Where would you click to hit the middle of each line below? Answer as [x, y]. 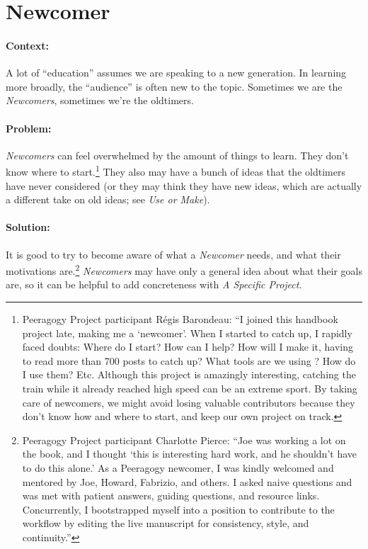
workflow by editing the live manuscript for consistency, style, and [166, 523]
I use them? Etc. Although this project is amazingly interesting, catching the [189, 374]
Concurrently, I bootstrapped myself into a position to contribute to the [178, 509]
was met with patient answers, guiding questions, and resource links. [171, 496]
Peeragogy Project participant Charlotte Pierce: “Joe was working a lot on [184, 440]
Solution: [28, 227]
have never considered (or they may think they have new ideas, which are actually [184, 185]
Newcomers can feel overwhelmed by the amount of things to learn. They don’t [177, 155]
